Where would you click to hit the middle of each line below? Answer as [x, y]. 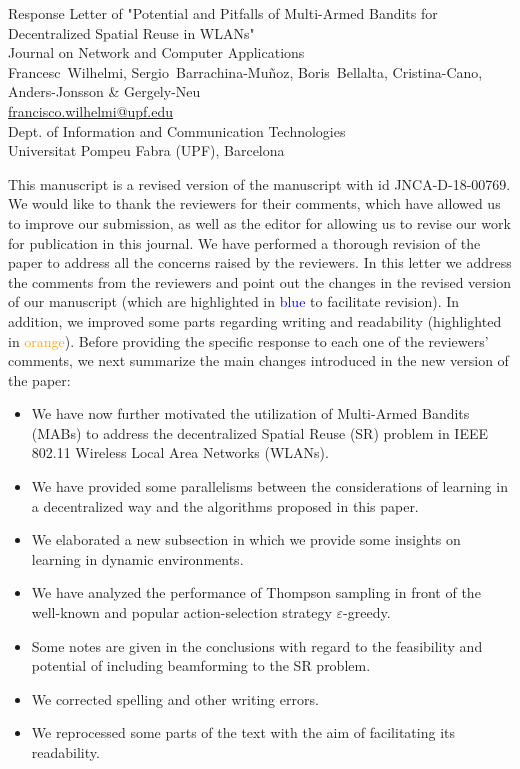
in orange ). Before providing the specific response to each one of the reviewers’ [248, 340]
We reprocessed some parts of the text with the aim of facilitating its [243, 732]
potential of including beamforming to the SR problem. [201, 665]
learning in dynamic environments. [137, 558]
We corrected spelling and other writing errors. [175, 698]
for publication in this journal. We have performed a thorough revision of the [244, 242]
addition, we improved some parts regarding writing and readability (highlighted [255, 320]
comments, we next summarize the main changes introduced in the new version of [258, 360]
